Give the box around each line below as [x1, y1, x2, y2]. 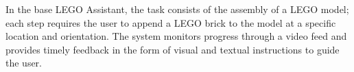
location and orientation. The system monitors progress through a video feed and [5, 29, 347, 43]
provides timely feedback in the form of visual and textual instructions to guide [5, 42, 340, 56]
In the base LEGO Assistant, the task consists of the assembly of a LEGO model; [5, 2, 349, 16]
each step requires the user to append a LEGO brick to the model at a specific [5, 15, 336, 29]
